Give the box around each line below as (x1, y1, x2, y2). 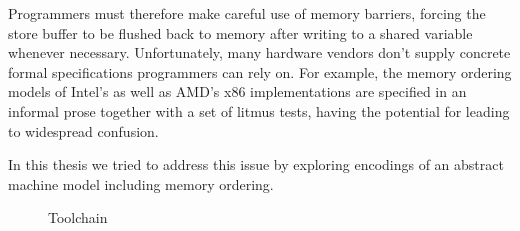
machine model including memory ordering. (8, 173, 274, 194)
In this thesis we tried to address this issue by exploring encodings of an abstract (8, 154, 504, 175)
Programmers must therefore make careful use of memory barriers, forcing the (8, 3, 486, 23)
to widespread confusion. (8, 120, 159, 141)
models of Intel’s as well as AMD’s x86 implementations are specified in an (8, 81, 467, 102)
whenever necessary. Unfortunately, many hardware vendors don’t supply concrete (8, 42, 511, 63)
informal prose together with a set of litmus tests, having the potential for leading (8, 100, 510, 121)
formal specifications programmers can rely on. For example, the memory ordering (8, 61, 512, 82)
